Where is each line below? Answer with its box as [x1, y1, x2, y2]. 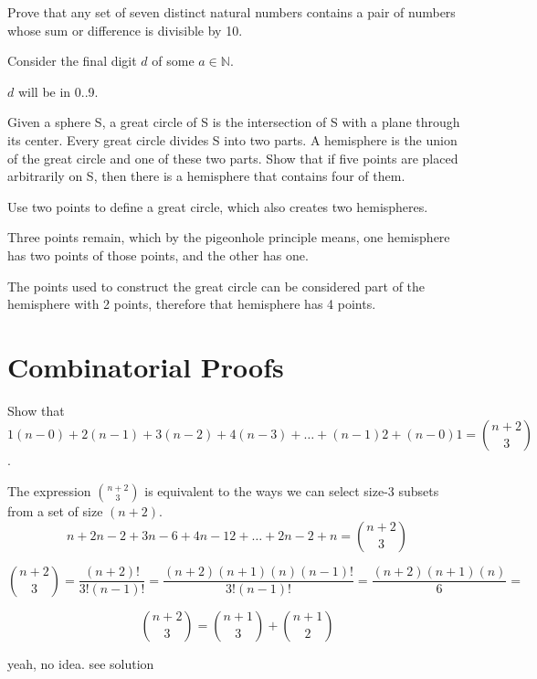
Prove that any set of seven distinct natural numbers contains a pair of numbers [7, 3, 456, 21]
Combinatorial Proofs [7, 347, 284, 385]
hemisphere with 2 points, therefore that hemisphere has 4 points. [7, 294, 376, 313]
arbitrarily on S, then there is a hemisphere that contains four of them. [7, 166, 405, 186]
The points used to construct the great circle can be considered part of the [7, 276, 426, 295]
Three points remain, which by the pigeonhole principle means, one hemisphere [7, 228, 450, 247]
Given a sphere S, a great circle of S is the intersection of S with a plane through [7, 112, 460, 132]
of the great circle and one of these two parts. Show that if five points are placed [7, 148, 458, 167]
